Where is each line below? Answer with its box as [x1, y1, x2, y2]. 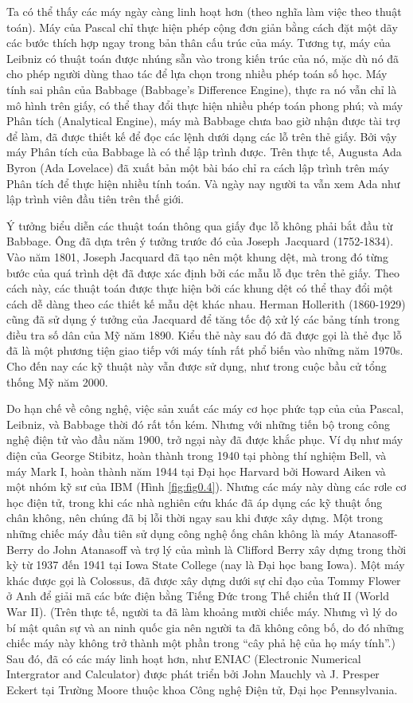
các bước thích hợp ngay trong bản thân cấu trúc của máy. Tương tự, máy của [6, 34, 391, 51]
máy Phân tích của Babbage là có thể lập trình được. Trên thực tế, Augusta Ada [6, 143, 402, 160]
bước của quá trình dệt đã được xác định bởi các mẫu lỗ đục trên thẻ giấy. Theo [6, 264, 399, 281]
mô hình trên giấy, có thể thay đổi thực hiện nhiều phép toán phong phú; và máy [6, 96, 403, 113]
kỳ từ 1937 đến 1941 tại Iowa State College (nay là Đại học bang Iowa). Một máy [6, 556, 405, 573]
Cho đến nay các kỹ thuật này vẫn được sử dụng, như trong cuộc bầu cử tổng [6, 358, 387, 375]
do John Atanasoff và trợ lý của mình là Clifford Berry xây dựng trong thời [37, 540, 407, 557]
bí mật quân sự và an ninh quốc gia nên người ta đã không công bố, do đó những [6, 619, 404, 635]
